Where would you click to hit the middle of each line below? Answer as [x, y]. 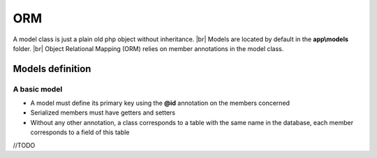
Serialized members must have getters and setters [103, 113]
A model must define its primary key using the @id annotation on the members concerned [160, 103]
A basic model [38, 89]
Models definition [52, 69]
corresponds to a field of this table [80, 132]
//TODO [24, 145]
